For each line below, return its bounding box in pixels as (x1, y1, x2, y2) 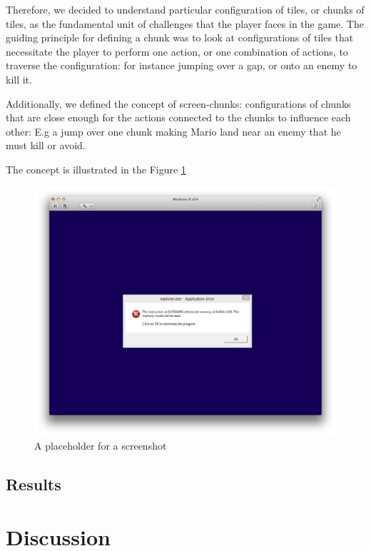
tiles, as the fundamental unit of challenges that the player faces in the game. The (6, 16, 364, 31)
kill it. (6, 71, 32, 86)
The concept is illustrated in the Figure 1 (6, 161, 186, 176)
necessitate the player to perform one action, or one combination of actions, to (6, 44, 348, 59)
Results (6, 473, 61, 495)
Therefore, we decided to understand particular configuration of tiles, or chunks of (6, 2, 365, 16)
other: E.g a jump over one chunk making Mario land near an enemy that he (6, 123, 341, 138)
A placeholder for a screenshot (34, 438, 167, 453)
